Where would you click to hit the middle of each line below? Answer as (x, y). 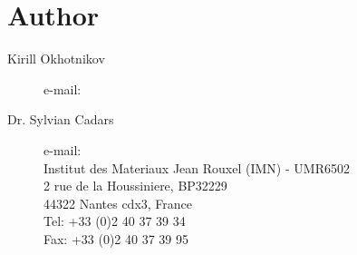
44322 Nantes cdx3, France (118, 203)
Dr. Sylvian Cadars (61, 119)
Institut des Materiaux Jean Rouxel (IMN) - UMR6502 (197, 167)
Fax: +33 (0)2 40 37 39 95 (116, 238)
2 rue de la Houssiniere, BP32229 (135, 186)
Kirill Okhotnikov (56, 59)
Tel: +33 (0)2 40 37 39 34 (115, 221)
